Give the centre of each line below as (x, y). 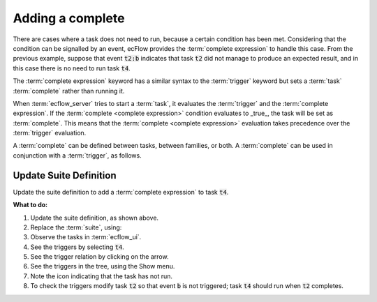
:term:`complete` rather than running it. (69, 91)
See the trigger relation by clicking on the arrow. (99, 257)
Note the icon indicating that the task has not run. (102, 276)
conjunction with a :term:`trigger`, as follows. (77, 155)
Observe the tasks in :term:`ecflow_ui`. (86, 237)
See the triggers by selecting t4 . (77, 247)
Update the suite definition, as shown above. (95, 218)
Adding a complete (69, 18)
